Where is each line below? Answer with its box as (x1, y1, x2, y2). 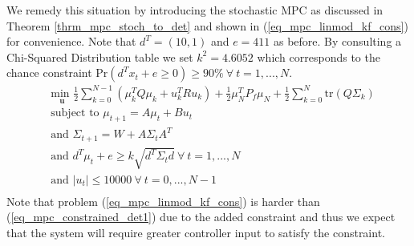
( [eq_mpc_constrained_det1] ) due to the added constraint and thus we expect (6, 208, 396, 225)
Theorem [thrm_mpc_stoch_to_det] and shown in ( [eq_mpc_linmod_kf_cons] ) (6, 17, 408, 34)
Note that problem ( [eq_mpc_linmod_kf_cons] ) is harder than (6, 192, 320, 209)
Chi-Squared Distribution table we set (6, 48, 193, 65)
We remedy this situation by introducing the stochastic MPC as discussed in (6, 2, 384, 18)
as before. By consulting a (274, 33, 402, 50)
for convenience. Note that (6, 33, 136, 50)
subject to (51, 107, 99, 119)
